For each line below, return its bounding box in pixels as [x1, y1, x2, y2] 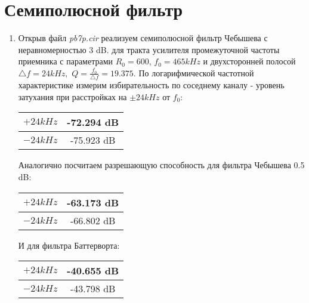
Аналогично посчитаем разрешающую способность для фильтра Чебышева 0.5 [18, 159, 305, 171]
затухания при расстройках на [18, 90, 127, 103]
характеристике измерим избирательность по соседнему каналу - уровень [18, 79, 285, 91]
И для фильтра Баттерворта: [18, 239, 120, 251]
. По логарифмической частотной [133, 66, 254, 79]
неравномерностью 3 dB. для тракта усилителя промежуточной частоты [18, 43, 280, 55]
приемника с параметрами [18, 55, 113, 67]
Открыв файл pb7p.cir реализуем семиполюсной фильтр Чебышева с [18, 32, 268, 44]
